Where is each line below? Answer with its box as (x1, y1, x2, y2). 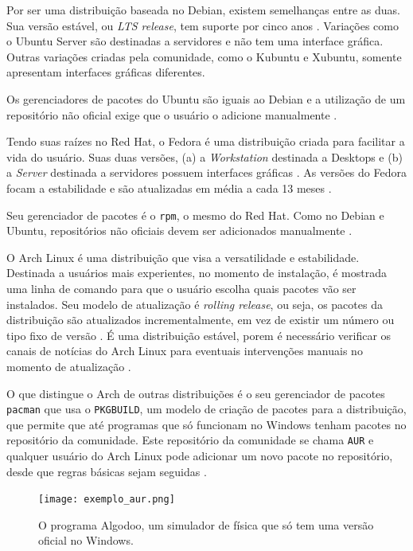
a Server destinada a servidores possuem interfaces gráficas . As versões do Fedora (6, 164, 407, 181)
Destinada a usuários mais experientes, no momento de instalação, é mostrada (6, 264, 387, 281)
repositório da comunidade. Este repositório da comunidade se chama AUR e (6, 432, 374, 448)
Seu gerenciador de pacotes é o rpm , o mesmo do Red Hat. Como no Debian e (6, 206, 384, 223)
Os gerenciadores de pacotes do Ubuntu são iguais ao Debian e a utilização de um (6, 90, 406, 107)
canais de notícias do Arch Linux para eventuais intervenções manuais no (6, 342, 363, 359)
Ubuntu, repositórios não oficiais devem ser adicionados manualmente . (6, 222, 353, 239)
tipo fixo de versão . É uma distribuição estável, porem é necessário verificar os (6, 326, 392, 343)
